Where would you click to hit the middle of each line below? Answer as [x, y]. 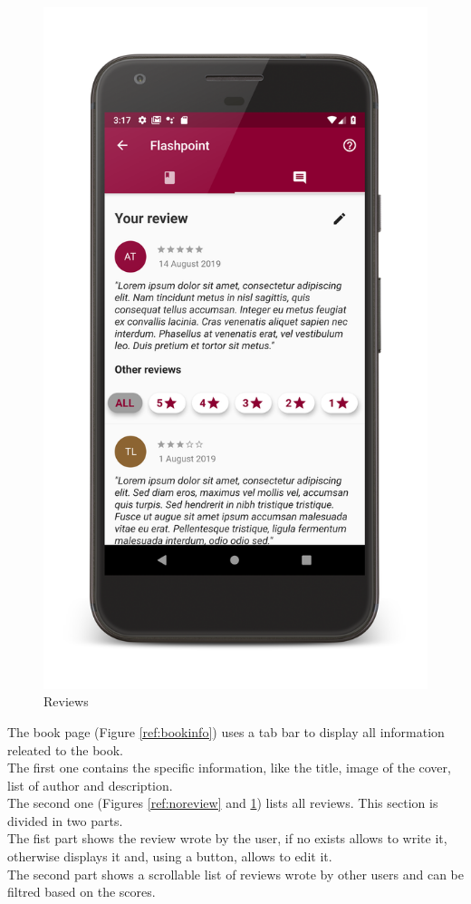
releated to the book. [65, 749]
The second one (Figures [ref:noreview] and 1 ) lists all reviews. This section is [223, 803]
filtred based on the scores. [82, 892]
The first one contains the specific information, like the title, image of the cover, [229, 768]
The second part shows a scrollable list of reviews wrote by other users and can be [236, 874]
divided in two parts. [65, 820]
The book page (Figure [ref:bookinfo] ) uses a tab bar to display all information [226, 731]
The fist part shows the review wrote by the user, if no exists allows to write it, [227, 838]
